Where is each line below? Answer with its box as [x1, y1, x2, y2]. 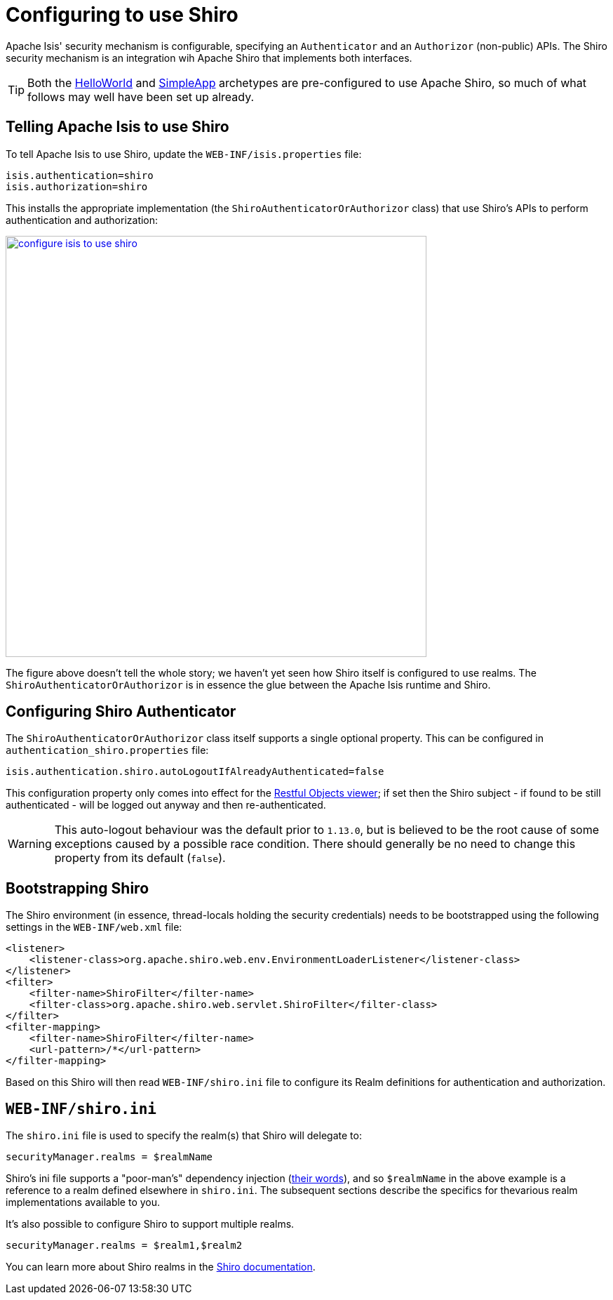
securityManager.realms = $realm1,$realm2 [6, 1240, 243, 1252]
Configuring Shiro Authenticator [6, 703, 236, 721]
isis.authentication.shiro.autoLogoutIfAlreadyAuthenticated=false [6, 766, 384, 778]
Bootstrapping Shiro [6, 879, 149, 897]
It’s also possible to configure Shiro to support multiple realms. [6, 1218, 295, 1231]
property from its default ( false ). [54, 851, 226, 865]
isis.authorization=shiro [6, 180, 148, 192]
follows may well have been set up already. [27, 89, 255, 104]
